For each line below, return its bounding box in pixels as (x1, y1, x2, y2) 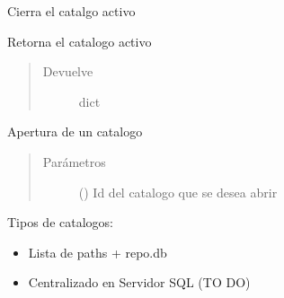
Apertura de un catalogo (7, 122, 143, 141)
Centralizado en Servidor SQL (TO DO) (28, 273, 251, 292)
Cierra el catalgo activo (7, 2, 136, 20)
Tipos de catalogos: (7, 213, 113, 232)
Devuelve (42, 62, 93, 81)
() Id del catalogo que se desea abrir (78, 182, 278, 201)
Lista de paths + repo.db (28, 242, 167, 261)
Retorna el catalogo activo (7, 31, 152, 50)
